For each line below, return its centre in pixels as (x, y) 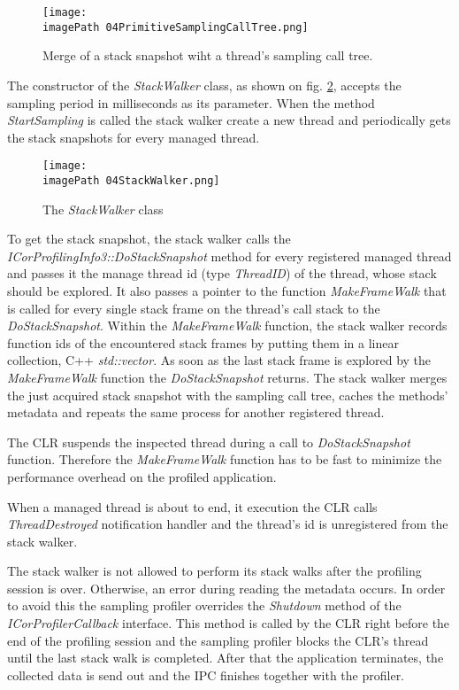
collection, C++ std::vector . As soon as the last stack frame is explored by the (219, 360)
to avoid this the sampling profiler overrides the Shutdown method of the (204, 605)
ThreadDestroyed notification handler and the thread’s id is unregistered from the (228, 524)
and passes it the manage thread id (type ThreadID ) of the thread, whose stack (222, 273)
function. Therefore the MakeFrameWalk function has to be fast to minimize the (225, 459)
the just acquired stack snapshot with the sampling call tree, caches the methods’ (228, 395)
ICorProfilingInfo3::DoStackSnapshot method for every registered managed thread (229, 256)
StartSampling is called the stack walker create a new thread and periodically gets (229, 120)
